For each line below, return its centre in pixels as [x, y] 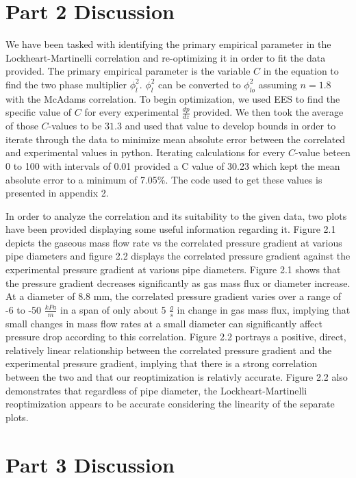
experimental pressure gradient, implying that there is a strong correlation [162, 363]
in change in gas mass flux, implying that [264, 309]
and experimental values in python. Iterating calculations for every [145, 152]
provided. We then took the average [268, 112]
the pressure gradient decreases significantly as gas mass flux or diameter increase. [178, 282]
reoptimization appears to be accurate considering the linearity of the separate [170, 404]
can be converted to [200, 84]
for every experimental [131, 112]
